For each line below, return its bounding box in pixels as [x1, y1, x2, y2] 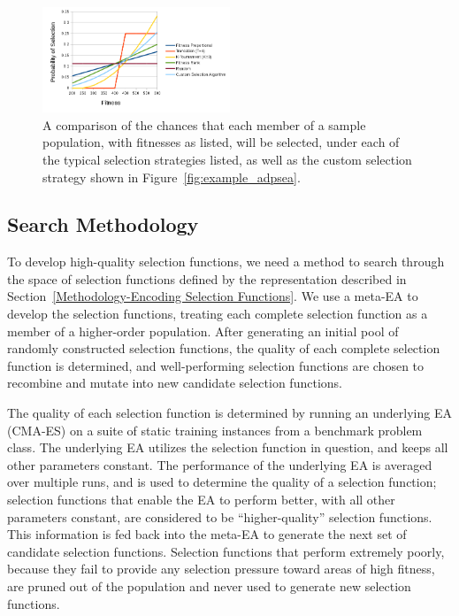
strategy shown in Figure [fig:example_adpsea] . [42, 167, 301, 186]
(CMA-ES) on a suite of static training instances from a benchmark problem [7, 420, 423, 439]
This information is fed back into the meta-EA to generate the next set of [7, 525, 407, 543]
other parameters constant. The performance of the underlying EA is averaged [7, 455, 432, 474]
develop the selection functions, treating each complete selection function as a [7, 304, 428, 323]
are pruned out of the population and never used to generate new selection [7, 576, 411, 595]
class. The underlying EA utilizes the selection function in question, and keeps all [7, 438, 448, 457]
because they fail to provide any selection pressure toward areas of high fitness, [7, 559, 435, 578]
